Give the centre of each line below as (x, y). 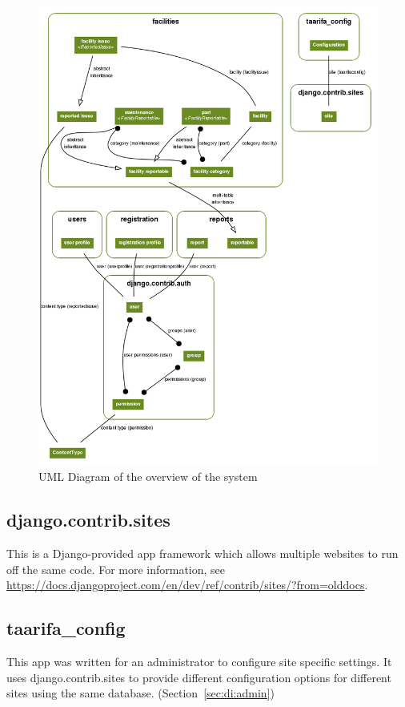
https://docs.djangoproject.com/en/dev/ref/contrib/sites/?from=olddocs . (187, 585)
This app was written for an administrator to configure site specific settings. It (199, 662)
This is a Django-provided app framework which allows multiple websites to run (202, 553)
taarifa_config (66, 628)
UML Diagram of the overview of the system (148, 477)
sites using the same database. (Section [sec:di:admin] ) (140, 693)
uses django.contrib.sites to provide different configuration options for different (199, 677)
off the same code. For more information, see (116, 569)
